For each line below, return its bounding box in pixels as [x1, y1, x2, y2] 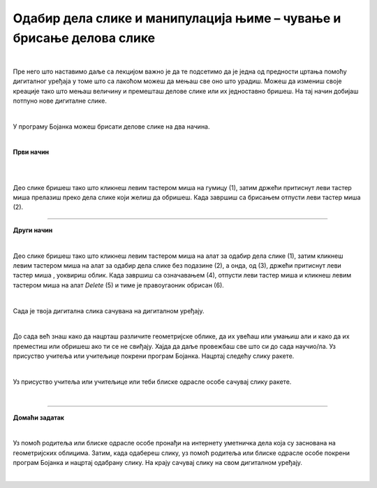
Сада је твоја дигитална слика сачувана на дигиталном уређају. [13, 306, 205, 315]
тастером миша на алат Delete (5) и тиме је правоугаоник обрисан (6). [13, 280, 225, 289]
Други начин [13, 226, 53, 234]
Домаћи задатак [13, 413, 64, 422]
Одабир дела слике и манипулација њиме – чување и [13, 10, 341, 26]
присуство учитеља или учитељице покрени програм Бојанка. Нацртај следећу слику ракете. [13, 352, 295, 360]
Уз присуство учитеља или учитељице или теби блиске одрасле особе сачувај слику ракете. [13, 378, 292, 386]
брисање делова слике [13, 30, 156, 45]
